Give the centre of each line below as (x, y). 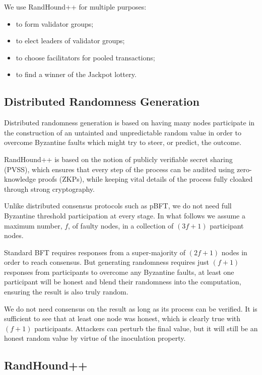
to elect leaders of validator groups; (70, 41)
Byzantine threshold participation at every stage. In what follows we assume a (125, 215)
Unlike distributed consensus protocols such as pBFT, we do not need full (118, 206)
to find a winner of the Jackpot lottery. (76, 74)
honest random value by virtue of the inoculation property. (95, 338)
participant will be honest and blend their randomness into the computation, (123, 282)
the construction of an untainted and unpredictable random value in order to (123, 132)
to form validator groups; (55, 23)
